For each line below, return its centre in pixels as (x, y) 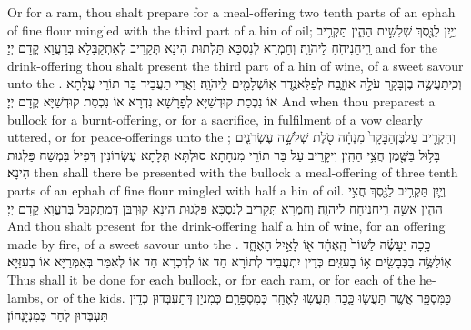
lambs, (25, 297)
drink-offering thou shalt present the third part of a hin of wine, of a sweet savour (235, 65)
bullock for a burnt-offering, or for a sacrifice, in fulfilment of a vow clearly (215, 119)
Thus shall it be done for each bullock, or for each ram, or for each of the (211, 279)
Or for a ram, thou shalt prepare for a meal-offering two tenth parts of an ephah (231, 12)
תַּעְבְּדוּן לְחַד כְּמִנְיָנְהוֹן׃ (58, 315)
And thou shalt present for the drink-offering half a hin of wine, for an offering (226, 226)
